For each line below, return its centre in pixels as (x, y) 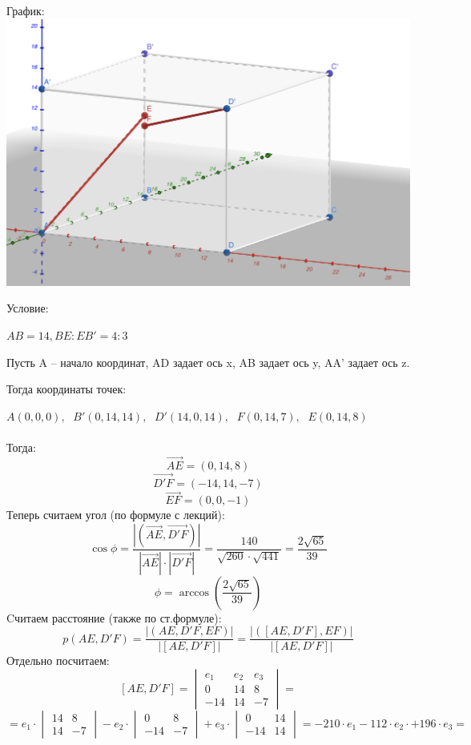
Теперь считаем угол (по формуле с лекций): (116, 515)
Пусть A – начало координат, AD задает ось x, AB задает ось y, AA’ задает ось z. (208, 362)
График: (26, 10)
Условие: (28, 308)
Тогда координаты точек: (66, 389)
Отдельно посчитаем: (58, 660)
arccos (194, 592)
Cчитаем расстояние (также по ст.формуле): (114, 617)
